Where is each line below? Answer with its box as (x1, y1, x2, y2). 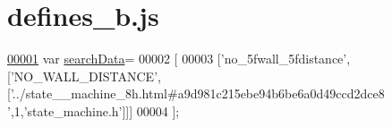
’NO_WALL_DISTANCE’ (10, 66, 158, 85)
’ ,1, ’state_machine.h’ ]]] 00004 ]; (7, 101, 180, 120)
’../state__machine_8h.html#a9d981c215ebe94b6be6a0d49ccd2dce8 (10, 84, 385, 103)
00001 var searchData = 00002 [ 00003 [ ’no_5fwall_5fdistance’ (7, 49, 347, 68)
